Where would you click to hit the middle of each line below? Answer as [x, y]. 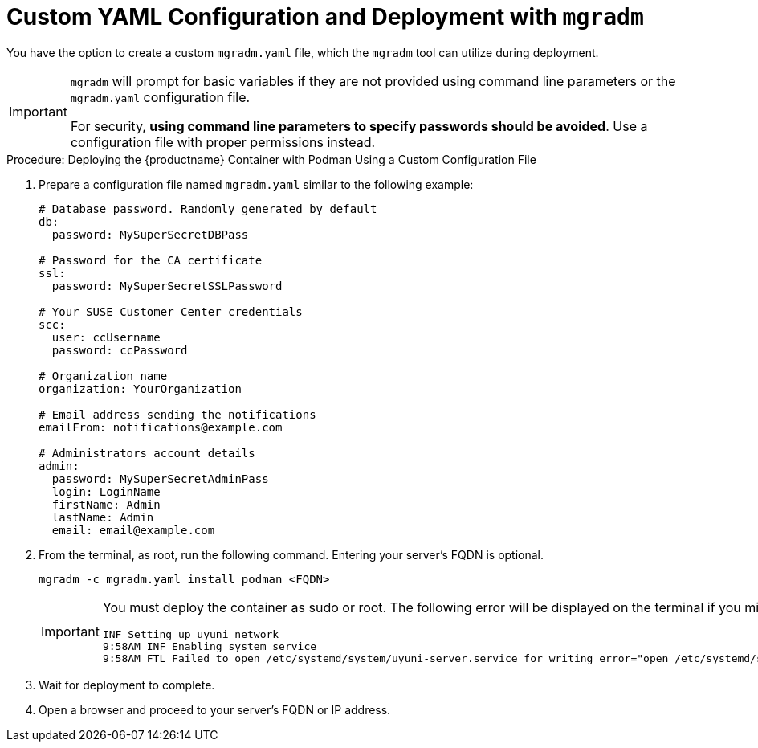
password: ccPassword [120, 350]
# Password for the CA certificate [151, 260]
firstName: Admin [106, 504]
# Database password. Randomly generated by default [208, 208]
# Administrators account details [147, 453]
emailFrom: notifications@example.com [161, 427]
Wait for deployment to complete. [127, 685]
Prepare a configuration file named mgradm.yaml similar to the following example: [256, 184]
